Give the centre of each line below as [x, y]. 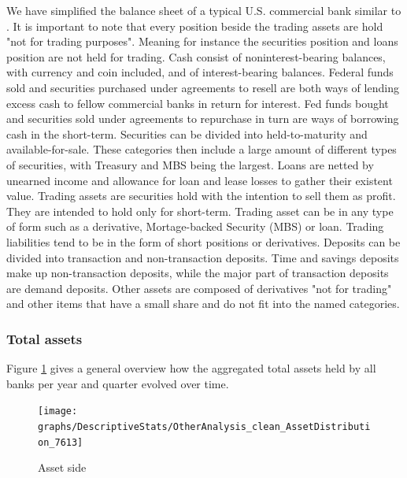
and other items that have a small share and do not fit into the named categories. [203, 304]
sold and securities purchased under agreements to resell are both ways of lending [203, 87]
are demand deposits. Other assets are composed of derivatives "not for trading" [199, 288]
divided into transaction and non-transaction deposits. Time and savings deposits [203, 257]
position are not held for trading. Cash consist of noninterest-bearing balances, [196, 56]
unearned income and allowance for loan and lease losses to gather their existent [200, 180]
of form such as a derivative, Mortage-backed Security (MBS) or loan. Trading [195, 226]
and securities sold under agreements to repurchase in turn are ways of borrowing [203, 119]
